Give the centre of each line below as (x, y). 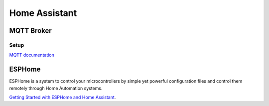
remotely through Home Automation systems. (56, 88)
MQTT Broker (30, 31)
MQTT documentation (32, 55)
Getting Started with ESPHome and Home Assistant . (63, 97)
